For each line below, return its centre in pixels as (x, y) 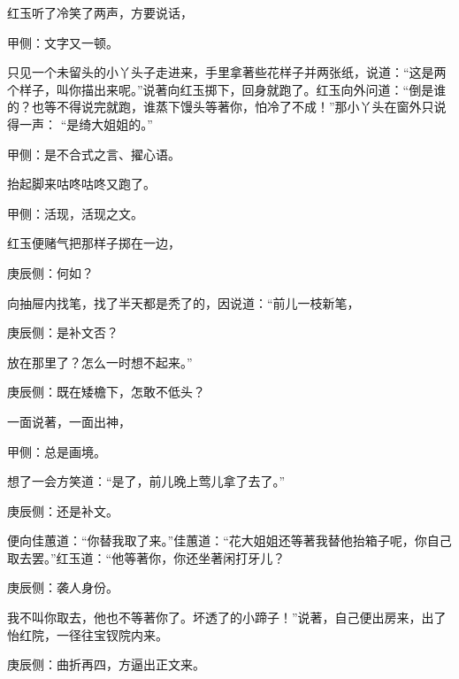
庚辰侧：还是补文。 (63, 510)
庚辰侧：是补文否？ (63, 332)
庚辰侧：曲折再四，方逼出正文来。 (106, 664)
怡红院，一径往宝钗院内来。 (88, 634)
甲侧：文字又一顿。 (63, 42)
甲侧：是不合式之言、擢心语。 (94, 154)
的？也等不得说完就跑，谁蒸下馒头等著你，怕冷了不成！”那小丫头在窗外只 (221, 107)
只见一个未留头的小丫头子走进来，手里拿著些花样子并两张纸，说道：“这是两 (227, 72)
